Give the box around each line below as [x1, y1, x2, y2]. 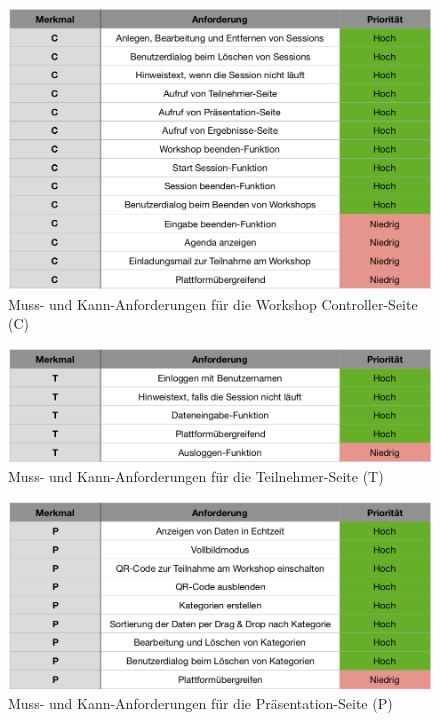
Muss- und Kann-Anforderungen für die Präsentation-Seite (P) [8, 693, 393, 714]
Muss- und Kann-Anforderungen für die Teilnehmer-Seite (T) [8, 466, 384, 487]
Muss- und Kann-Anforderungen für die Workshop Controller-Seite [8, 293, 418, 314]
